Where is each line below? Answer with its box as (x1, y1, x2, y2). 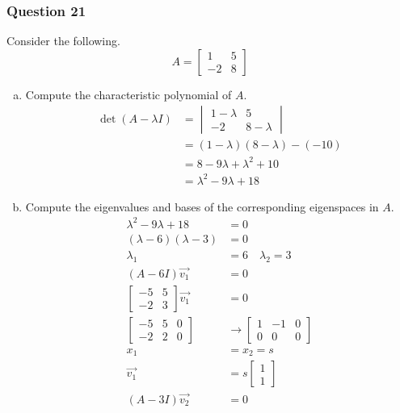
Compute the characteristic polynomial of (25, 86, 232, 102)
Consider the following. (6, 32, 120, 49)
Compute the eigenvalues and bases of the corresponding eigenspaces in (25, 198, 379, 215)
